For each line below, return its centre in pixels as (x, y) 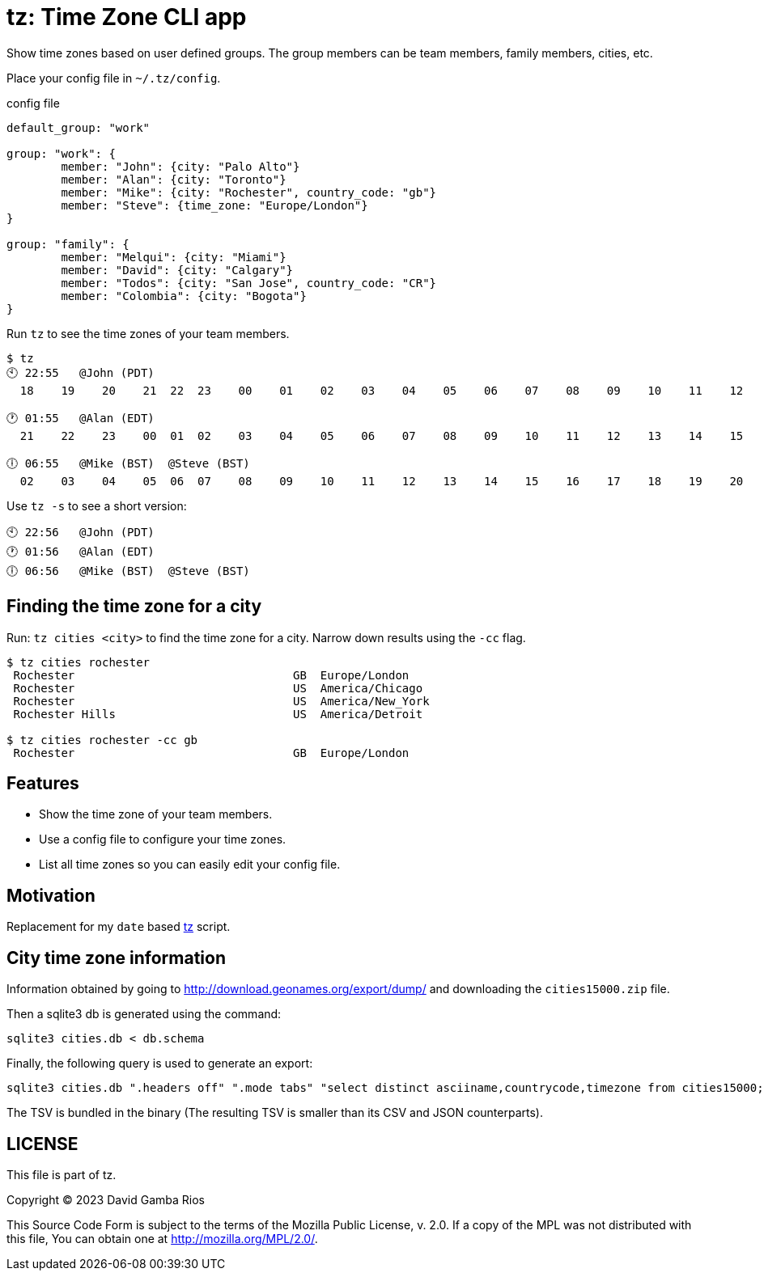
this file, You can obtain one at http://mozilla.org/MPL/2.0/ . (162, 1238)
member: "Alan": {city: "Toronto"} (174, 179)
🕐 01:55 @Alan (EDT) (81, 418)
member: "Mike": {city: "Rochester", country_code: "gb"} (249, 192)
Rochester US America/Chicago (218, 688)
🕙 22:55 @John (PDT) (81, 372)
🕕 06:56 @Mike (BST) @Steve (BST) (128, 571)
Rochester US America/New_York (221, 701)
